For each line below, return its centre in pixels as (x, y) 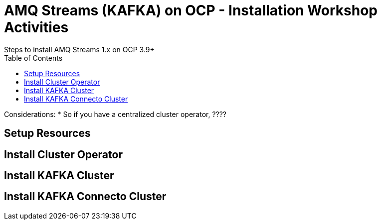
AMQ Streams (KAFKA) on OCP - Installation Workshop (191, 10)
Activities (36, 27)
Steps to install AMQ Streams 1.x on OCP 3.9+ (79, 49)
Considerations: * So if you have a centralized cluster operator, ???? (115, 114)
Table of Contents (33, 58)
